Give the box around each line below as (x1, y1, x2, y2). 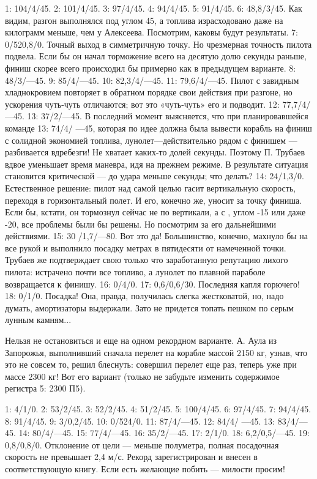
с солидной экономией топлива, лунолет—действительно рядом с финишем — (5, 133, 297, 146)
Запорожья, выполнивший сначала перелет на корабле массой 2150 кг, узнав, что (5, 346, 308, 358)
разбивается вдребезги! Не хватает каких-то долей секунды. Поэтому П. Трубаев (5, 146, 305, 158)
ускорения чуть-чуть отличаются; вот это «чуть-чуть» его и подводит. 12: (5, 97, 280, 110)
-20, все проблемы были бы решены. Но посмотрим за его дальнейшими (5, 217, 277, 230)
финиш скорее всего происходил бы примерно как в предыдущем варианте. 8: (5, 61, 296, 74)
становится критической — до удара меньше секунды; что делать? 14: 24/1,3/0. (5, 169, 304, 182)
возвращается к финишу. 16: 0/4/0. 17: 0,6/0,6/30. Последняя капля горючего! (5, 277, 300, 290)
